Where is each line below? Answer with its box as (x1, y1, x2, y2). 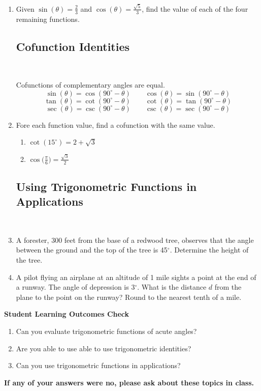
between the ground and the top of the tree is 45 (16, 244, 168, 255)
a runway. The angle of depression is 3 (16, 282, 135, 292)
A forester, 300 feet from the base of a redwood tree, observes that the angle (16, 234, 254, 245)
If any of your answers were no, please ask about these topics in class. (4, 377, 254, 387)
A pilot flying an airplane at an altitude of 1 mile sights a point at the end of (16, 271, 256, 282)
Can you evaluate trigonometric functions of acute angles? (16, 325, 197, 336)
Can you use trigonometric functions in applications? (16, 360, 181, 371)
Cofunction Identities (16, 38, 130, 54)
